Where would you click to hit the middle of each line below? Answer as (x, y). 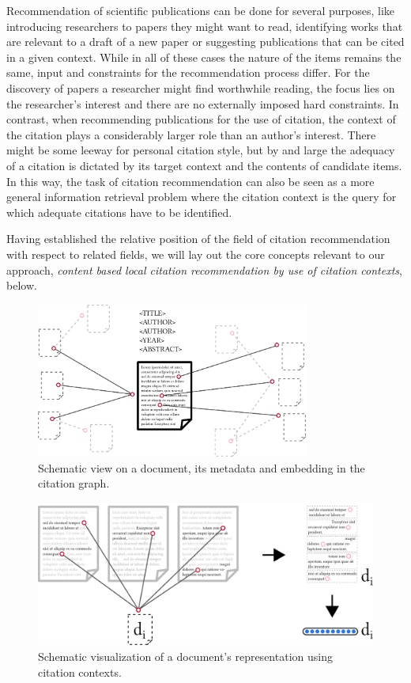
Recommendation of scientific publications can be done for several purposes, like (201, 10)
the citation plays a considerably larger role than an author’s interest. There (191, 134)
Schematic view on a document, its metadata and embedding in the (202, 467)
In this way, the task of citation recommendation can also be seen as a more (190, 181)
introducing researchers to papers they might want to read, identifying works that (205, 26)
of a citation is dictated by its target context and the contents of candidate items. (204, 165)
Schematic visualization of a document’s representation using (185, 656)
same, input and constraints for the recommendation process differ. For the (188, 72)
